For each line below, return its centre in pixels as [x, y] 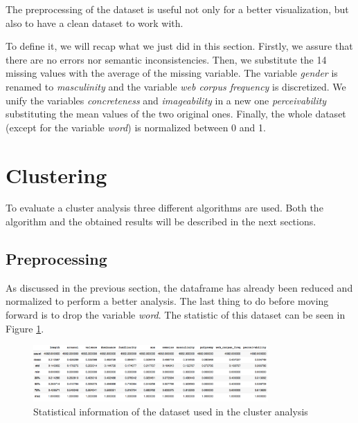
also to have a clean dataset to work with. [95, 22]
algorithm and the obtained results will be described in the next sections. [161, 222]
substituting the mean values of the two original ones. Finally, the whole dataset [176, 114]
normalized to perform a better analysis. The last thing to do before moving [167, 301]
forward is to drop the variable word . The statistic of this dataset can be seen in [176, 315]
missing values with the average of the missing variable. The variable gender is [172, 73]
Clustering [56, 175]
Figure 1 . [25, 328]
